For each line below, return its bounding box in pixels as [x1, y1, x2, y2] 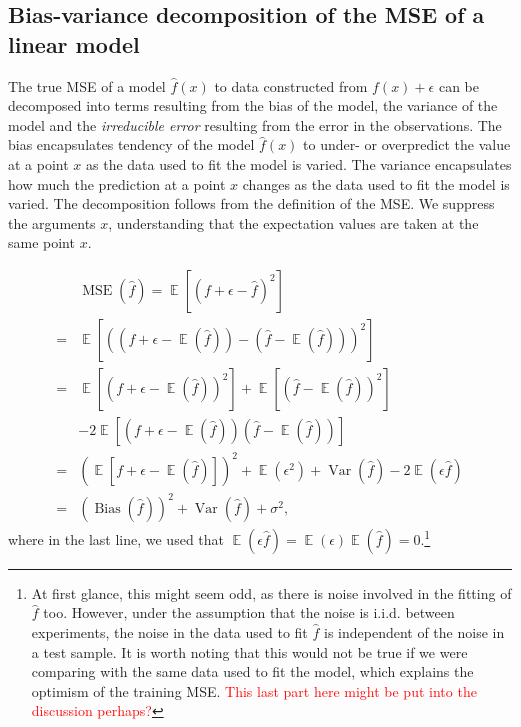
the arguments [8, 212, 96, 233]
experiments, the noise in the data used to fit [31, 621, 308, 642]
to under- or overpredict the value [303, 134, 511, 155]
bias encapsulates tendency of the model [8, 134, 255, 155]
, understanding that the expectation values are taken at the [108, 212, 479, 233]
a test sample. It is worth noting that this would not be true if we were [31, 641, 468, 662]
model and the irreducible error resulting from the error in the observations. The [8, 114, 502, 135]
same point [8, 232, 75, 253]
